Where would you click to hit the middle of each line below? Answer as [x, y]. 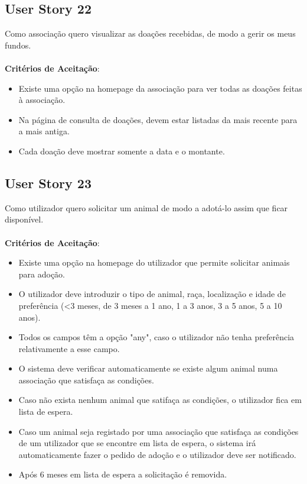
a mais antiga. [44, 131]
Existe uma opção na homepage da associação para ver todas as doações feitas [160, 88]
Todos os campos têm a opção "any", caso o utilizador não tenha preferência [156, 337]
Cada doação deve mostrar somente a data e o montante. [122, 151]
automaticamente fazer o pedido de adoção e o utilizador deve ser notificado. [157, 454]
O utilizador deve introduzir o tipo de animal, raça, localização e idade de [152, 294]
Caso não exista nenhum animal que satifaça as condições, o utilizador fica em [160, 400]
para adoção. [42, 274]
